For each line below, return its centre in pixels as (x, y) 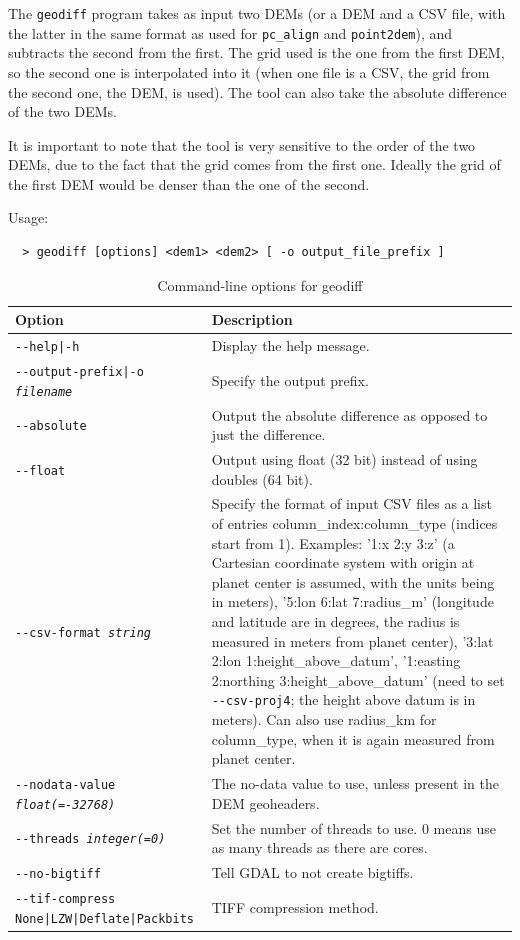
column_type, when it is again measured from (353, 738)
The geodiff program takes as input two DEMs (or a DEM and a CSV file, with (257, 13)
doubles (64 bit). (262, 478)
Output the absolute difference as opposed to (349, 414)
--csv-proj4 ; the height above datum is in (343, 699)
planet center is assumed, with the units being (353, 581)
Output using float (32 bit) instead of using (344, 459)
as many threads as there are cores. (319, 847)
